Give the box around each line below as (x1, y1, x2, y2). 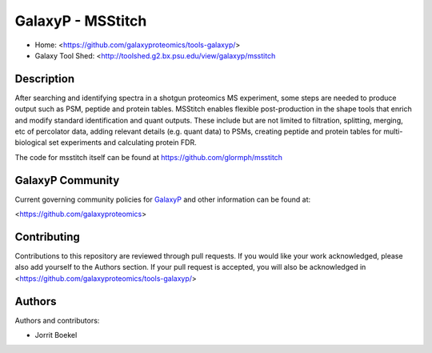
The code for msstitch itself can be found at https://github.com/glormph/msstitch (14, 152, 283, 162)
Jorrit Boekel (34, 331, 78, 340)
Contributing (14, 230, 80, 243)
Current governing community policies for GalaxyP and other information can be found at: (14, 195, 311, 204)
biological (14, 138, 47, 147)
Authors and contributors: (14, 315, 100, 325)
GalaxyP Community (14, 173, 120, 187)
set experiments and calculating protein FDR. (48, 138, 197, 147)
